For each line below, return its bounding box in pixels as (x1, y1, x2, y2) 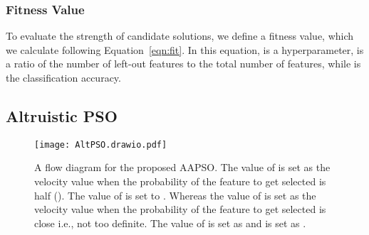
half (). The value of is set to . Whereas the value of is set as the (34, 187, 316, 202)
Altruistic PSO (6, 104, 118, 126)
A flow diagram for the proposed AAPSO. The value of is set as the (34, 160, 331, 175)
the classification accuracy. (6, 70, 121, 84)
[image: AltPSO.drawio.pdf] (34, 139, 167, 150)
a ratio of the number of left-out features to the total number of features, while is (6, 56, 361, 71)
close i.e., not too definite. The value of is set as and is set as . (34, 215, 306, 230)
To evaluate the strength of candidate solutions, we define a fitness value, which (6, 28, 354, 43)
